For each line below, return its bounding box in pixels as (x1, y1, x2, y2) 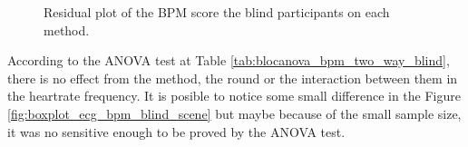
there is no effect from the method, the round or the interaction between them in (7, 68, 458, 87)
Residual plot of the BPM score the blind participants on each (44, 3, 390, 21)
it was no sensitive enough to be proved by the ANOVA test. (7, 122, 346, 141)
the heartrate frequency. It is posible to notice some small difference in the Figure (7, 86, 461, 105)
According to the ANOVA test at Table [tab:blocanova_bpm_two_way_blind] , (7, 51, 450, 70)
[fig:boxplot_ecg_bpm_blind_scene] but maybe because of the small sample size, (7, 103, 462, 122)
